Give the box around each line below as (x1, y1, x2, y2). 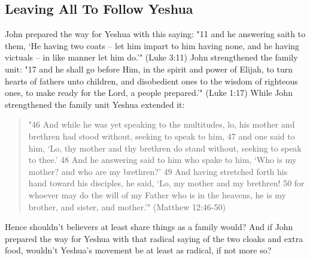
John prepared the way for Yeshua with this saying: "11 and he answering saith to (5, 28, 306, 40)
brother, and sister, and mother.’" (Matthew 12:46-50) (28, 200, 226, 213)
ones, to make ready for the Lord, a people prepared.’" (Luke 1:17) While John (5, 86, 293, 99)
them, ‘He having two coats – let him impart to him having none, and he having (5, 39, 300, 52)
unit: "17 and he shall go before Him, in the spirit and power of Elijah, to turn (5, 62, 293, 75)
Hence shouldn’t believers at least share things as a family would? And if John (5, 220, 293, 233)
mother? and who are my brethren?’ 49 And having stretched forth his (28, 165, 288, 177)
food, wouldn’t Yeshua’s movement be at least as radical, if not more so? (5, 244, 272, 256)
